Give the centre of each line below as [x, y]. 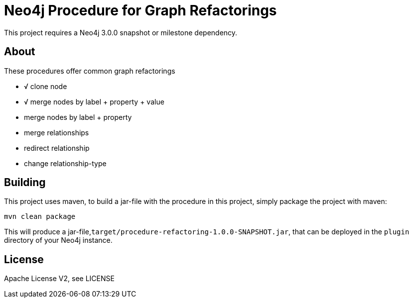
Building [25, 183]
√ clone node [46, 86]
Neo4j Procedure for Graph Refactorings [140, 10]
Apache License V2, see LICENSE [59, 279]
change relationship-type [65, 163]
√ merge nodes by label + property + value [94, 101]
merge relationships [57, 132]
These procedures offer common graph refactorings [90, 71]
